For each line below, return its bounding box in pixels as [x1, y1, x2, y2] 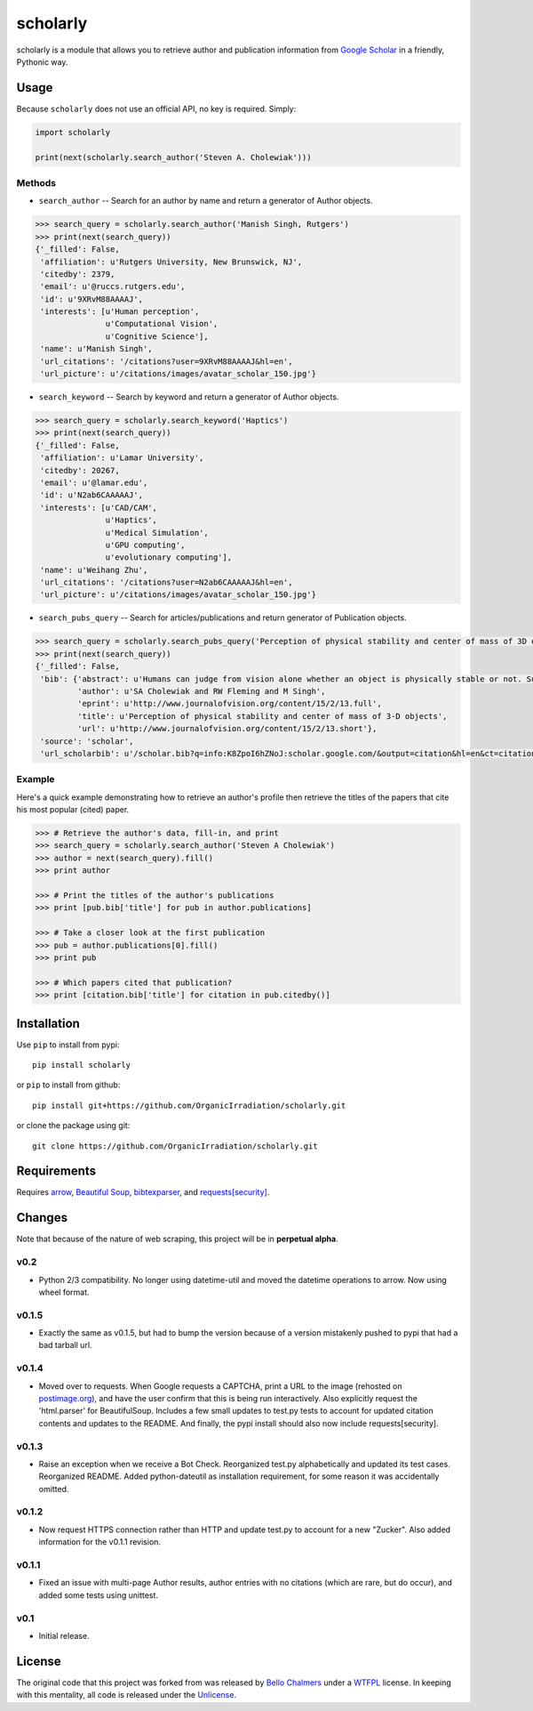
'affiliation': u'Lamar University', [40, 453, 204, 463]
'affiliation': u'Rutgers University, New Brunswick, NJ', [40, 256, 303, 267]
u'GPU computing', [105, 539, 186, 550]
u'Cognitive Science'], [105, 331, 209, 342]
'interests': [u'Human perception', [40, 307, 200, 317]
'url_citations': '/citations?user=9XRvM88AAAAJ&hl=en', [40, 356, 293, 367]
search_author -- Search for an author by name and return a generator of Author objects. [38, 196, 373, 206]
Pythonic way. [16, 56, 68, 67]
